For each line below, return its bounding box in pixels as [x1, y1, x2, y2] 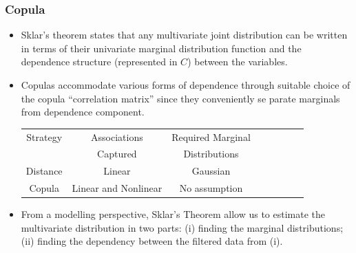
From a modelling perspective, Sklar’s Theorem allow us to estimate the [21, 207, 326, 221]
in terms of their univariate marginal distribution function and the [21, 41, 302, 55]
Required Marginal [171, 129, 251, 144]
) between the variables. [187, 54, 288, 69]
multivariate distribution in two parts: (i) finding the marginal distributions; [21, 220, 344, 234]
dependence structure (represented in [21, 54, 178, 69]
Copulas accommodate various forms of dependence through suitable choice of [21, 78, 350, 91]
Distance [25, 164, 63, 178]
